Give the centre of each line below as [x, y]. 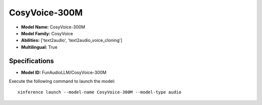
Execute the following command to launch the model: [62, 81]
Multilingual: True [39, 47]
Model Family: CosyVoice [47, 33]
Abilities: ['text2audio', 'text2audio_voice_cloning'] [72, 40]
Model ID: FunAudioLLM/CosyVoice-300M [64, 72]
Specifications [32, 61]
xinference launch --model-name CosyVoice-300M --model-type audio [99, 92]
